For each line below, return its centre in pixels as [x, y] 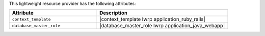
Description [113, 13]
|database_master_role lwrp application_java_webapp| [162, 26]
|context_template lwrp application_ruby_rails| [152, 19]
